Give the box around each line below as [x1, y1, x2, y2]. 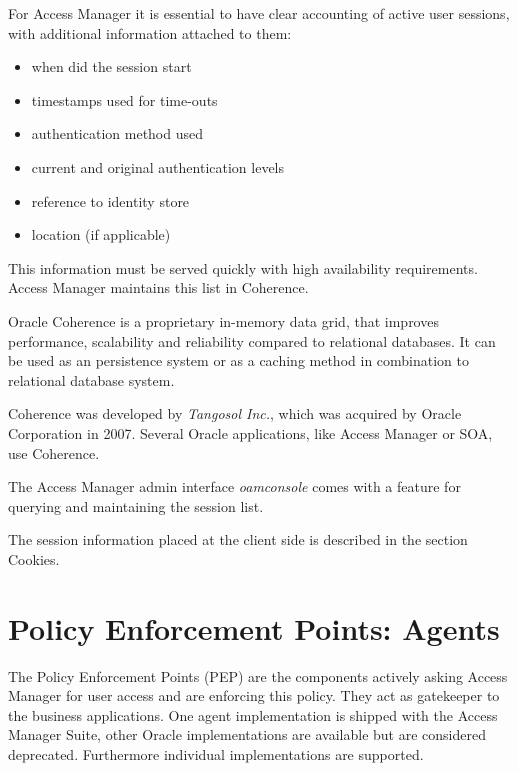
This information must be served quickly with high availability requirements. [8, 257, 478, 278]
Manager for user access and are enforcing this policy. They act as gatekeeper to [8, 685, 500, 706]
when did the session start [31, 56, 192, 77]
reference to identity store [31, 190, 190, 211]
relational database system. [8, 369, 175, 390]
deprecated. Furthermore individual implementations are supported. [8, 743, 424, 764]
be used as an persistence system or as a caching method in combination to [8, 350, 470, 371]
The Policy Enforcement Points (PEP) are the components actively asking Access [8, 665, 508, 686]
